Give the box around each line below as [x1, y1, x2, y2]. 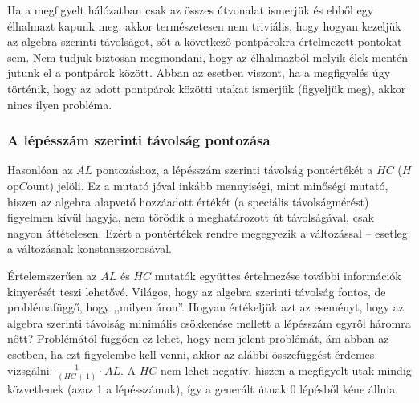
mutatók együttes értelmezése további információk [154, 267, 401, 283]
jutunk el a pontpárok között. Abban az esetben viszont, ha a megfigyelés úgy [7, 64, 391, 81]
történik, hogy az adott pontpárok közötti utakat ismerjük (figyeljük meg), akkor [7, 79, 406, 96]
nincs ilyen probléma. [7, 96, 112, 112]
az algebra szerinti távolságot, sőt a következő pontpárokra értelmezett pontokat [7, 33, 402, 50]
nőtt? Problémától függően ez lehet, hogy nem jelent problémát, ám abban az [7, 330, 389, 347]
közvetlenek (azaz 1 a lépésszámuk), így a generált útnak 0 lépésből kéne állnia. [7, 380, 399, 397]
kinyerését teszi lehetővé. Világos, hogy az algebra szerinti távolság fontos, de [7, 283, 386, 299]
